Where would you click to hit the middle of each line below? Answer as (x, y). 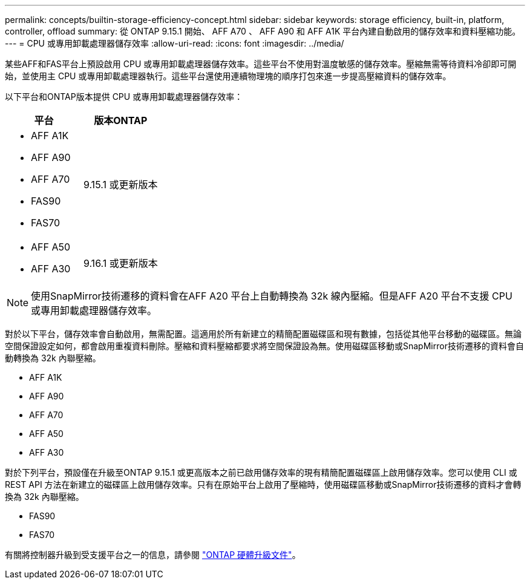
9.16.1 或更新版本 (120, 263)
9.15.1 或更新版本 (120, 185)
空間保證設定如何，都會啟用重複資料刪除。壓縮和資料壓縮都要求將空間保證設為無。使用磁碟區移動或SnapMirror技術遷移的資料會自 (264, 346)
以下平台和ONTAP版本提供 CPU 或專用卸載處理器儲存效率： (124, 97)
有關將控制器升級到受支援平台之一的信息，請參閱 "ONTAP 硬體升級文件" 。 (153, 555)
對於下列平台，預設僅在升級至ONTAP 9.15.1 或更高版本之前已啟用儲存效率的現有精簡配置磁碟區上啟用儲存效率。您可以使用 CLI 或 (261, 472)
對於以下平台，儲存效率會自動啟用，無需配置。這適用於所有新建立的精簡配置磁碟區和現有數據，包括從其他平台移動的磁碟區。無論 (263, 334)
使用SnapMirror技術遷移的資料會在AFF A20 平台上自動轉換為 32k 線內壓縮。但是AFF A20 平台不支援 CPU (272, 296)
